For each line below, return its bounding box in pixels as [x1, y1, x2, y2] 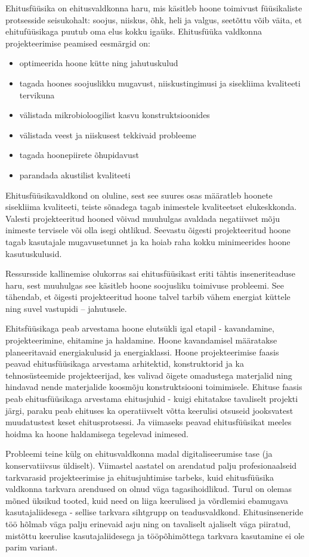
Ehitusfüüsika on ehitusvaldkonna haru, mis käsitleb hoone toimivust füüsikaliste [5, 2, 302, 14]
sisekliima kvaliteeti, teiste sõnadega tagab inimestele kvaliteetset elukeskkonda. [5, 200, 297, 213]
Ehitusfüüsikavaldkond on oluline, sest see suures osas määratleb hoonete [5, 188, 273, 201]
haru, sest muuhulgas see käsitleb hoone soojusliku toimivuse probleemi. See [5, 278, 284, 291]
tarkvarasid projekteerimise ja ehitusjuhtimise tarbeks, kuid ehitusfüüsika [5, 471, 274, 483]
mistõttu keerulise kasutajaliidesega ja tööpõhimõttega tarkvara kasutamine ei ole [5, 529, 305, 541]
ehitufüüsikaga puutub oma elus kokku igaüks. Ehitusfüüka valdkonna [5, 25, 262, 38]
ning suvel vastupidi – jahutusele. [5, 302, 127, 314]
